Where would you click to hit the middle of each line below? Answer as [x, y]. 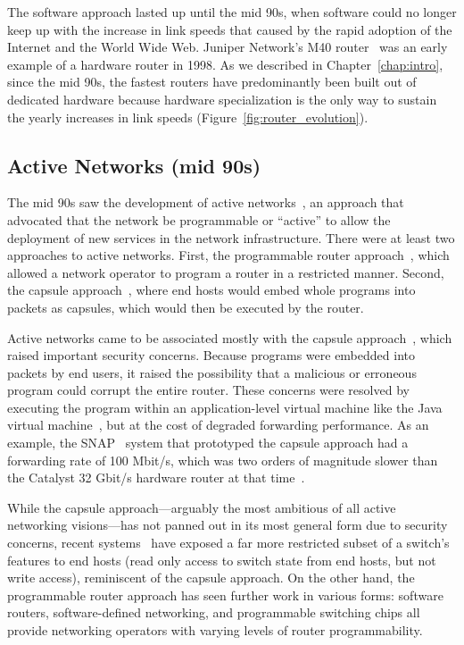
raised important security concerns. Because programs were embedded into [211, 355]
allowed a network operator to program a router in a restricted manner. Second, [226, 272]
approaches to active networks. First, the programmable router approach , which [228, 255]
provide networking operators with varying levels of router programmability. [215, 630]
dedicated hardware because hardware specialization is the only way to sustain [222, 99]
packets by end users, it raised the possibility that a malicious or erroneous [212, 372]
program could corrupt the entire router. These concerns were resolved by [208, 390]
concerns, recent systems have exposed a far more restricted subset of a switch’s [228, 543]
